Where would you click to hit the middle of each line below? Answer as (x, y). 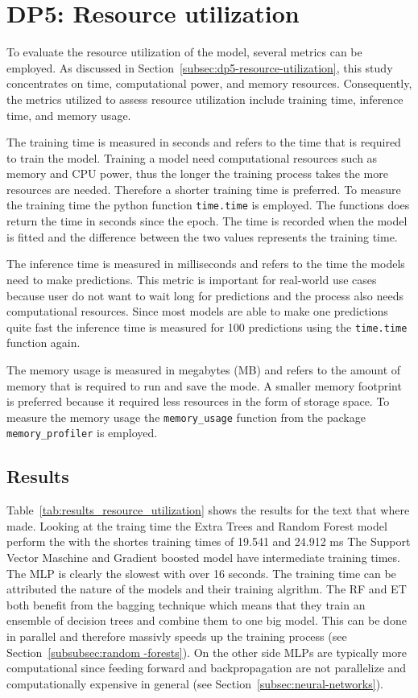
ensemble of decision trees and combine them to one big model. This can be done (207, 620)
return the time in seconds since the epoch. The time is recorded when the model (207, 221)
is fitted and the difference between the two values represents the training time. (202, 236)
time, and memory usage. (69, 115)
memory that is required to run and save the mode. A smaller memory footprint (204, 385)
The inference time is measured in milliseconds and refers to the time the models (206, 264)
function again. (43, 343)
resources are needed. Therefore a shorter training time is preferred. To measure (204, 189)
